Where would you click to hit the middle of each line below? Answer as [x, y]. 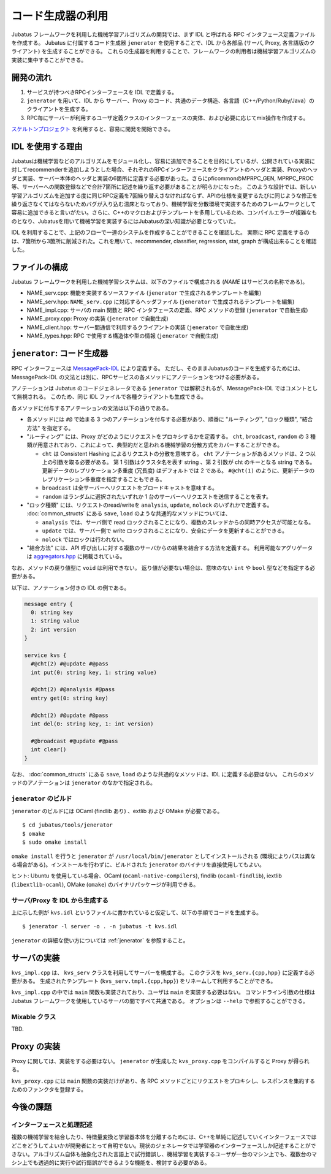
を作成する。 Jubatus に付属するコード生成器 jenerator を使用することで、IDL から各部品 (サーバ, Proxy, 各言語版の [160, 42]
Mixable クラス [34, 1017]
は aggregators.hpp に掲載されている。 [76, 556]
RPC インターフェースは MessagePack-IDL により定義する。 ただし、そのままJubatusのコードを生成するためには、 [157, 368]
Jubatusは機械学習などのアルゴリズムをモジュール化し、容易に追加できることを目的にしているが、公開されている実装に [163, 161]
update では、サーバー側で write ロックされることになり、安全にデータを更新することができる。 [165, 531]
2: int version [54, 629]
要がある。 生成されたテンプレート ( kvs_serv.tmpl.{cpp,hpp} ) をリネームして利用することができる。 [144, 981]
